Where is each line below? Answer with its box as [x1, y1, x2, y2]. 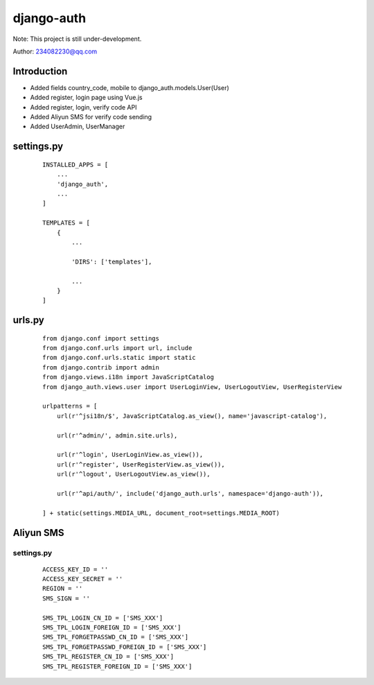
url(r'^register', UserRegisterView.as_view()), [56, 460, 225, 468]
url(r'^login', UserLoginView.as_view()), [56, 451, 204, 459]
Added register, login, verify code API [30, 103, 137, 111]
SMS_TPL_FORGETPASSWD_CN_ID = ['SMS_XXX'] [42, 633, 189, 641]
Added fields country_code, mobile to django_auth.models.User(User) [30, 83, 230, 92]
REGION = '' [42, 584, 83, 593]
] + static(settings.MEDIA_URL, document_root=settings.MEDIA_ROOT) [42, 509, 280, 517]
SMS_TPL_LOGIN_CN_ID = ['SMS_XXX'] [42, 614, 163, 622]
